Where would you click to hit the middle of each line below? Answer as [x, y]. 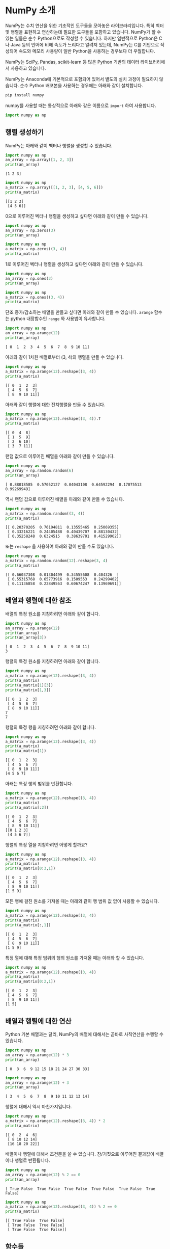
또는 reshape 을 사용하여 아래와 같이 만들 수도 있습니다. [60, 546]
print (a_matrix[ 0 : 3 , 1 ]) [30, 869]
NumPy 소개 [30, 10]
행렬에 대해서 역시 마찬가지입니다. [39, 1107]
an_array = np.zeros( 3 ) [30, 230]
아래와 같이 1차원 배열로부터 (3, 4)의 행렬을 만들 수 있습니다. [65, 357]
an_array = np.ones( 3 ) [29, 278]
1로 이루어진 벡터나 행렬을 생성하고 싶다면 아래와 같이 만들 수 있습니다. [74, 264]
